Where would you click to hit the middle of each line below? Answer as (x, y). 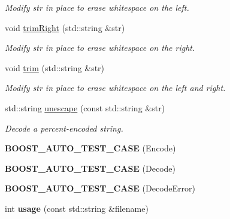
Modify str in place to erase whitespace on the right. (100, 48)
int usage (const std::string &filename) (77, 208)
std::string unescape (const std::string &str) (85, 107)
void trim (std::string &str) (55, 67)
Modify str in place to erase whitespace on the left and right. (115, 88)
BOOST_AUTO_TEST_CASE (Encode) (90, 148)
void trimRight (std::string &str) (65, 27)
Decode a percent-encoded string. (64, 128)
